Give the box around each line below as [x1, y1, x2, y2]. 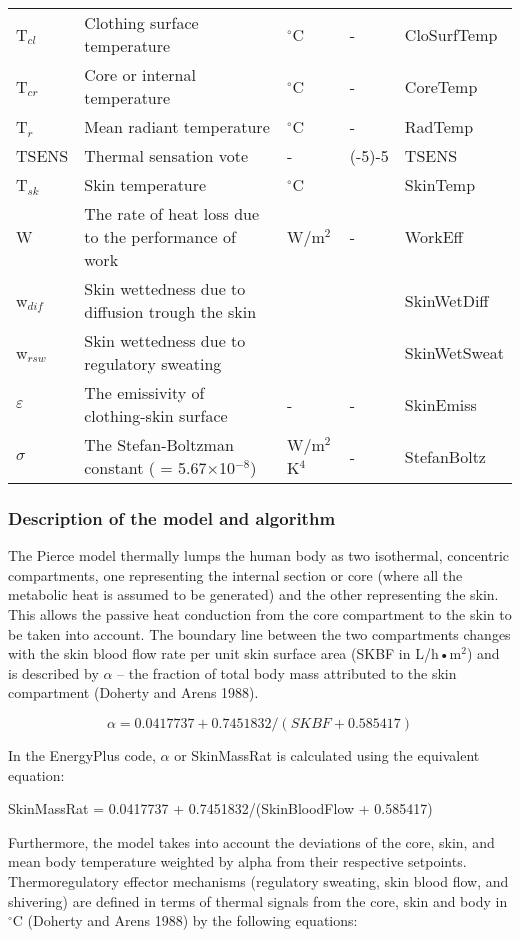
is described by [8, 662, 99, 683]
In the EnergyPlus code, [8, 744, 156, 765]
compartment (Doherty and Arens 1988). [8, 682, 259, 703]
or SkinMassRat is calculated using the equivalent [174, 744, 480, 765]
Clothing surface [84, 11, 199, 34]
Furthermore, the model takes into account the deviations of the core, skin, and [8, 831, 495, 852]
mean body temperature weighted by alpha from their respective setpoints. [8, 851, 467, 872]
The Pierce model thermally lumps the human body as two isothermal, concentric [8, 545, 510, 566]
